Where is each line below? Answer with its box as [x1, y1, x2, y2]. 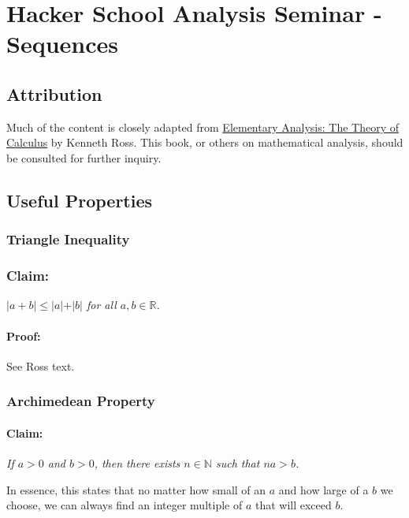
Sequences [6, 28, 118, 60]
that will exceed [255, 497, 332, 513]
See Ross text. [6, 357, 75, 374]
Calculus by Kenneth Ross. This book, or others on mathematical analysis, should [6, 134, 403, 151]
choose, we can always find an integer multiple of [6, 497, 243, 513]
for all [86, 296, 117, 313]
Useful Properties [6, 188, 153, 212]
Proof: [6, 327, 41, 344]
